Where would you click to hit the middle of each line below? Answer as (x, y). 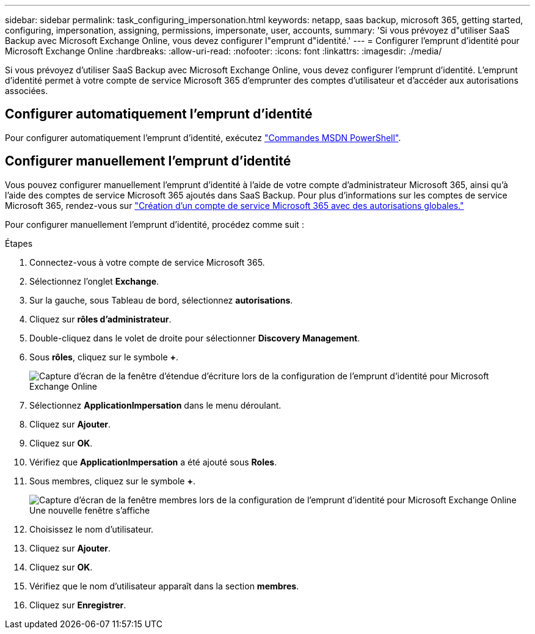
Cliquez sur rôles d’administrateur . (100, 319)
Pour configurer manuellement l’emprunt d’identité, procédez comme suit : (155, 224)
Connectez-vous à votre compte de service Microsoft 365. (147, 262)
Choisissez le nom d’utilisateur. (92, 529)
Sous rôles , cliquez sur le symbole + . (104, 357)
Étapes (19, 243)
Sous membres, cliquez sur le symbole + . (112, 481)
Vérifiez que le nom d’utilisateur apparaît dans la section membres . (164, 586)
